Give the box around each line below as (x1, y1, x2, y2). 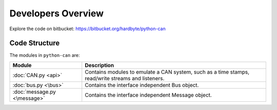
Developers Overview (9, 8, 104, 19)
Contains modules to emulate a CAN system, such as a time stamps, (85, 68, 250, 75)
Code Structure (9, 39, 60, 48)
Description (85, 61, 114, 69)
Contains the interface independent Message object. (85, 91, 212, 98)
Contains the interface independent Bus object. (85, 81, 199, 89)
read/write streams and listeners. (85, 75, 165, 82)
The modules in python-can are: (9, 52, 80, 58)
